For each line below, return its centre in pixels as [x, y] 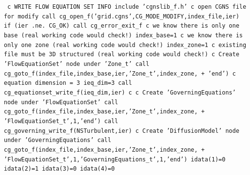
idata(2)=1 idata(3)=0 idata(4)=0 [59, 169]
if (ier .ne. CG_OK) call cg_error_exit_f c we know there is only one [122, 26]
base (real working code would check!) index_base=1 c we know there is [123, 35]
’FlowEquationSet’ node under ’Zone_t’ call [77, 64]
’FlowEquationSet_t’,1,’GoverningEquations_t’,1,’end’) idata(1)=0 [115, 159]
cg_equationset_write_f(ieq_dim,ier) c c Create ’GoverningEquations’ [120, 92]
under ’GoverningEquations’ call [58, 140]
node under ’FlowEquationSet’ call [61, 102]
